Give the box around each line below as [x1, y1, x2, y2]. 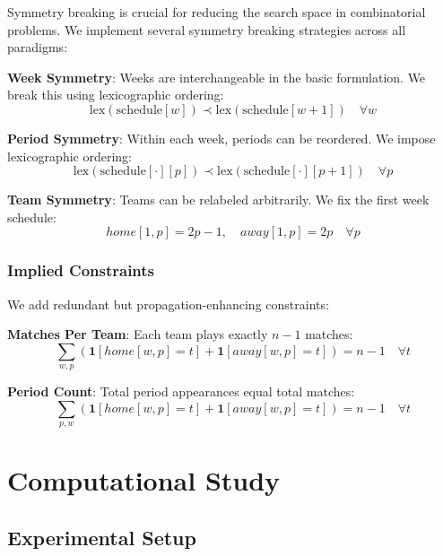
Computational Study [7, 462, 281, 499]
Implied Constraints [7, 259, 155, 282]
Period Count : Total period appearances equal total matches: [7, 382, 355, 401]
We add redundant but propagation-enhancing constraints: [7, 294, 329, 313]
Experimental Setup [7, 523, 196, 551]
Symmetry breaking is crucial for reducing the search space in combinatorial [7, 3, 426, 21]
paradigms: [7, 38, 68, 56]
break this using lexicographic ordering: [7, 85, 224, 104]
